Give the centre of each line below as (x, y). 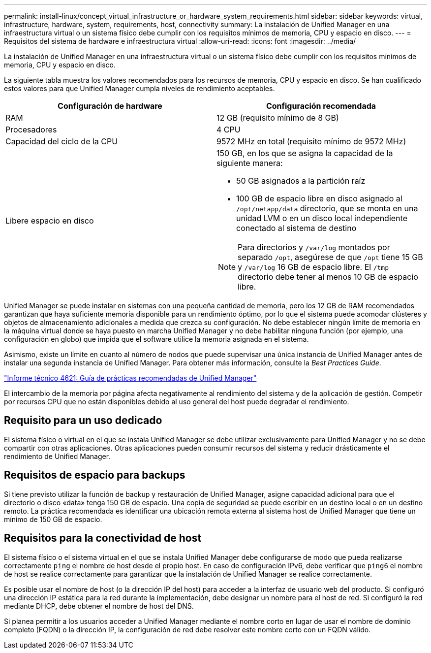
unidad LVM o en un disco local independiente (322, 218)
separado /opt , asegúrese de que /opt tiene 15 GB (330, 257)
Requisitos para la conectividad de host (103, 538)
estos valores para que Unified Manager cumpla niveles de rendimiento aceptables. (139, 88)
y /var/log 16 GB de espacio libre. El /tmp (313, 267)
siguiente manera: (250, 163)
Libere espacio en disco (50, 221)
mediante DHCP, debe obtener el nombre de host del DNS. (99, 606)
